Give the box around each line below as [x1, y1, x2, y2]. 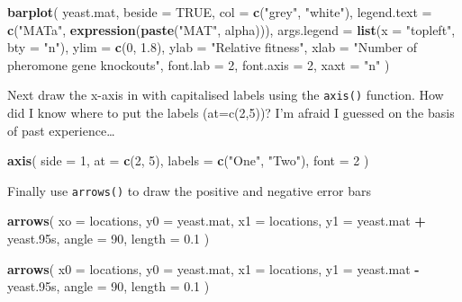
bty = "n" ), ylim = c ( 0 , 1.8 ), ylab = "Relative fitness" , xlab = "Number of [7, 38, 418, 57]
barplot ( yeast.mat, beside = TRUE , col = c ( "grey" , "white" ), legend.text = [7, 3, 432, 21]
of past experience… [7, 120, 115, 139]
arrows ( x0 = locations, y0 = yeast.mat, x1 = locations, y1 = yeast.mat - [7, 259, 420, 278]
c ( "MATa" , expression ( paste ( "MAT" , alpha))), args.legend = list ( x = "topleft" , [7, 20, 456, 39]
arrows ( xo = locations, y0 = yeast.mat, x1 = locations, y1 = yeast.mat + [7, 211, 426, 230]
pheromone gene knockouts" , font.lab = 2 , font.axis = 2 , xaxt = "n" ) [7, 55, 390, 74]
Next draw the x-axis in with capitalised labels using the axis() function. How [7, 85, 444, 104]
